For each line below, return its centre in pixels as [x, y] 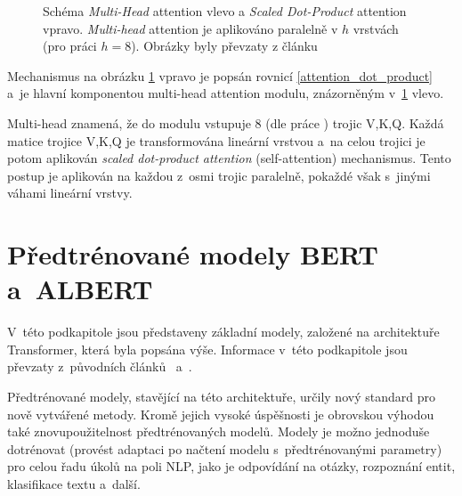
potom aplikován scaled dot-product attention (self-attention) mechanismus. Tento [229, 158]
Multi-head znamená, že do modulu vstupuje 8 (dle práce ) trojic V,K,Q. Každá [226, 122]
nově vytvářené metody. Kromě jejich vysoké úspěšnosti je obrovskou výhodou [221, 414]
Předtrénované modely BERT [193, 254]
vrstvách [376, 28]
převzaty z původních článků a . [100, 366]
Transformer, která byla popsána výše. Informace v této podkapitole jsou [207, 349]
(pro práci [70, 46]
